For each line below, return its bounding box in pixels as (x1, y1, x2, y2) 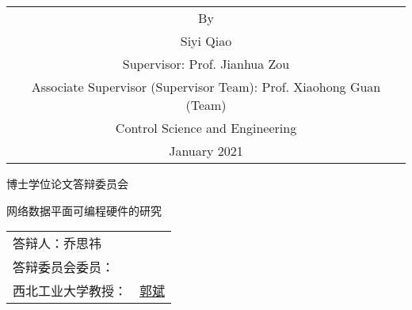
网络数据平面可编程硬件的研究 (6, 202, 162, 218)
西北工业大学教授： (13, 282, 128, 301)
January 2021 (169, 142, 243, 160)
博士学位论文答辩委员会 (6, 176, 128, 191)
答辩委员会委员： (13, 258, 115, 277)
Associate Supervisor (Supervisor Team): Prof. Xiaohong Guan (31, 77, 381, 96)
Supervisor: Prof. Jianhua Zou (122, 55, 290, 73)
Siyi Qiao (180, 32, 232, 50)
